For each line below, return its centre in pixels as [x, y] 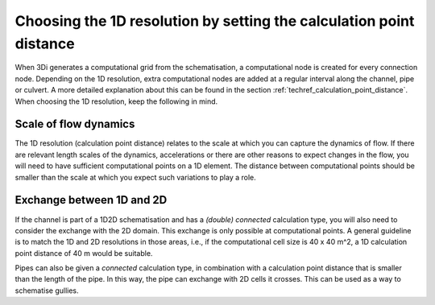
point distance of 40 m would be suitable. [84, 253]
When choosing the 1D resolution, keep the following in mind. [116, 101]
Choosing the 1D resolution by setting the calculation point [215, 21]
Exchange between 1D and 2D [91, 200]
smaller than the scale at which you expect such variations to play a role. [136, 177]
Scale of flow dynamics [75, 124]
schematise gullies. [47, 291]
